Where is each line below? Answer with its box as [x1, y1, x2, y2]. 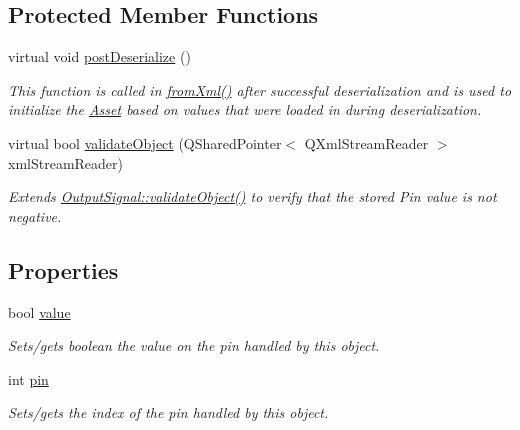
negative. [8, 205, 62, 226]
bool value [8, 301, 71, 322]
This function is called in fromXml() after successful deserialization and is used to [8, 79, 512, 100]
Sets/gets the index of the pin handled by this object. [8, 402, 329, 423]
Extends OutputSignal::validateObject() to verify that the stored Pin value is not [8, 186, 497, 207]
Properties [8, 254, 119, 285]
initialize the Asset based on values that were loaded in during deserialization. [8, 99, 482, 120]
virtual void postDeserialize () [8, 46, 191, 67]
